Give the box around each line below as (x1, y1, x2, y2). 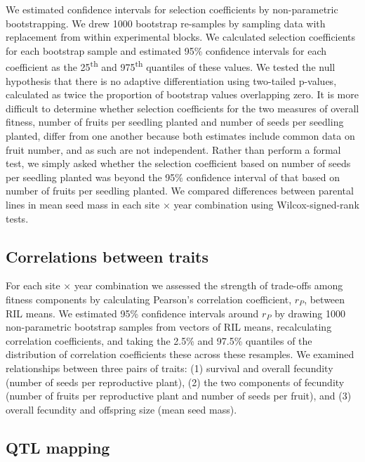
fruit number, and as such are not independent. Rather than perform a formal (6, 142, 341, 157)
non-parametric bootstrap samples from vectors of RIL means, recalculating (6, 319, 332, 334)
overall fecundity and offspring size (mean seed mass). (6, 402, 237, 416)
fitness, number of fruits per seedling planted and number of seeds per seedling (6, 114, 344, 129)
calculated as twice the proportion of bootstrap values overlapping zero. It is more (6, 87, 359, 102)
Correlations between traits (6, 245, 209, 267)
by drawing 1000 (274, 305, 345, 320)
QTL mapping (6, 436, 110, 458)
